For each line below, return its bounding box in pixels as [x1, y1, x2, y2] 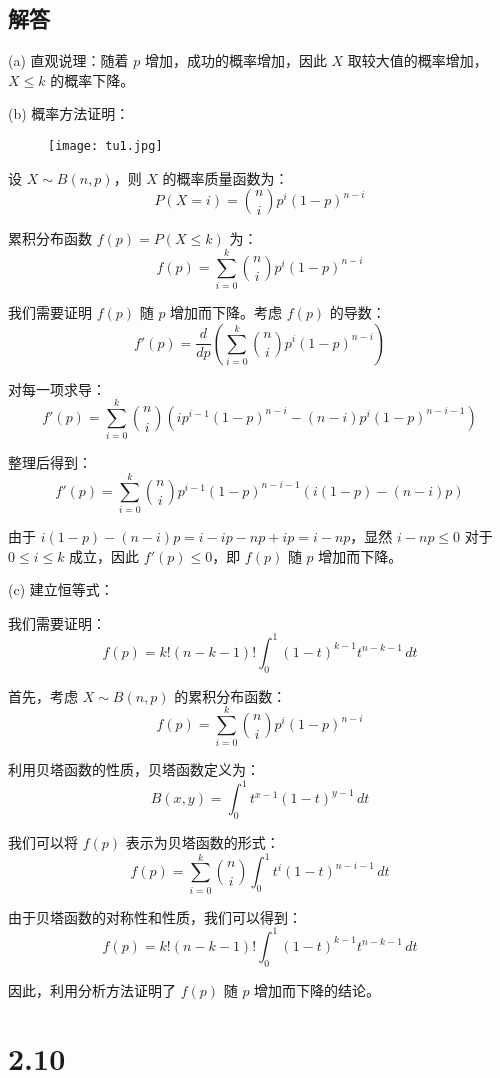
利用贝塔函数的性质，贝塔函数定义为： [8, 759, 260, 780]
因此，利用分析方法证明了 [8, 979, 176, 1000]
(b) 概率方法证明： [8, 103, 130, 124]
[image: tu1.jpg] [48, 138, 163, 153]
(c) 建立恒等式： [8, 579, 114, 600]
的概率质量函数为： [162, 167, 289, 188]
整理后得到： [8, 452, 92, 473]
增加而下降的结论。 [254, 979, 381, 1000]
